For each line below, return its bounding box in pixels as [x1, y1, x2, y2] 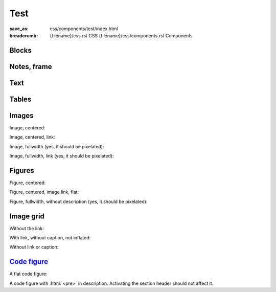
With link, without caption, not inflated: [9, 235, 91, 241]
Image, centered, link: [9, 134, 56, 140]
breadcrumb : [9, 32, 38, 38]
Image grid [9, 212, 44, 220]
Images [9, 111, 34, 120]
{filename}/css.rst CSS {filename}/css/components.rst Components [50, 32, 193, 38]
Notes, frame [9, 62, 52, 71]
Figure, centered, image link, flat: [9, 189, 79, 195]
